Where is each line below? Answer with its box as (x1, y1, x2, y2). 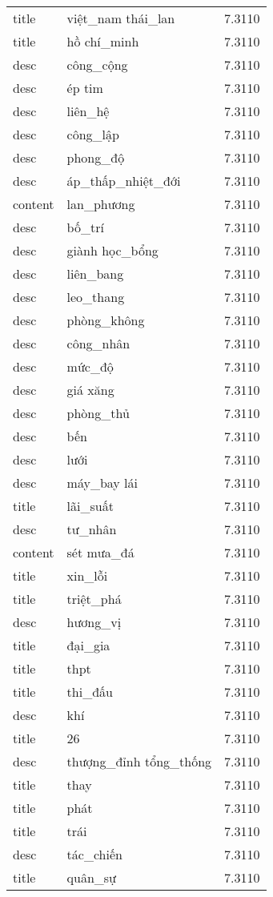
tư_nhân (66, 520, 117, 538)
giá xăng (66, 380, 114, 399)
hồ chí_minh (66, 32, 139, 50)
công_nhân (66, 334, 130, 352)
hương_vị (66, 613, 122, 631)
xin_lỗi (66, 566, 108, 585)
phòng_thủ (66, 404, 130, 422)
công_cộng (66, 55, 128, 74)
